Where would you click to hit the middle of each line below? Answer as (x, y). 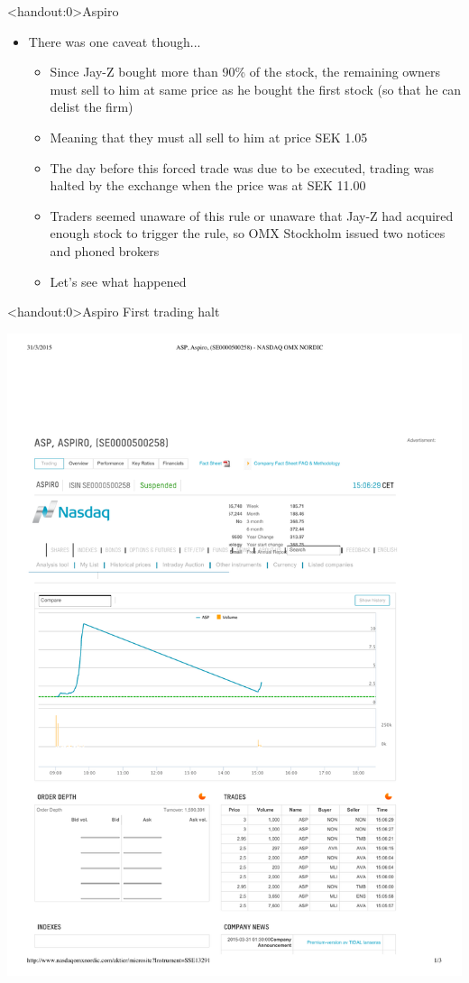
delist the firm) (92, 107)
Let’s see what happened (118, 281)
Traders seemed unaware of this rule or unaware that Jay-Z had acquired (252, 215)
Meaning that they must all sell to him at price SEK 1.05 (209, 137)
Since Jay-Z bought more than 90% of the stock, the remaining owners (245, 72)
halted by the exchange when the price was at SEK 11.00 (208, 185)
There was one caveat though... (115, 41)
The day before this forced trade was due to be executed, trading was (242, 167)
